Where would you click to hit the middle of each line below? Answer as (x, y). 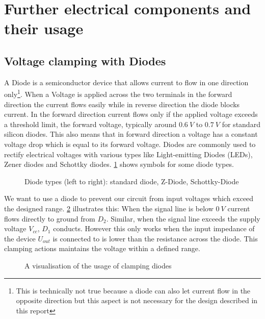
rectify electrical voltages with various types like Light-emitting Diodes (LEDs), (128, 154)
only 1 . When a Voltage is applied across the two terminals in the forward (118, 93)
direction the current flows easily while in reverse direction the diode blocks (122, 104)
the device (20, 238)
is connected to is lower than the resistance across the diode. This (155, 238)
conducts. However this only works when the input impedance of (154, 228)
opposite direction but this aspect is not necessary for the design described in (137, 300)
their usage (44, 28)
